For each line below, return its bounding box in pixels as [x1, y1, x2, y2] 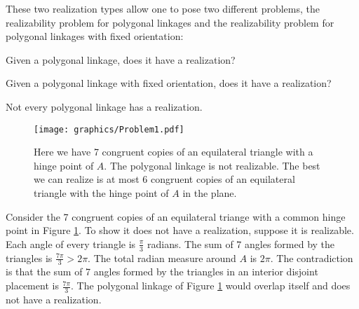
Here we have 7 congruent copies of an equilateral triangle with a [34, 144, 313, 159]
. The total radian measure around [88, 250, 236, 265]
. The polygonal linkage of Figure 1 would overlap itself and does [71, 278, 351, 293]
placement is [6, 278, 59, 293]
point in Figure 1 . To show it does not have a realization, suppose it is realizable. [6, 223, 354, 238]
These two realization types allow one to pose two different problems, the [6, 1, 320, 15]
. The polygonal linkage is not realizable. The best [104, 158, 320, 172]
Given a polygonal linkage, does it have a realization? [6, 52, 236, 67]
